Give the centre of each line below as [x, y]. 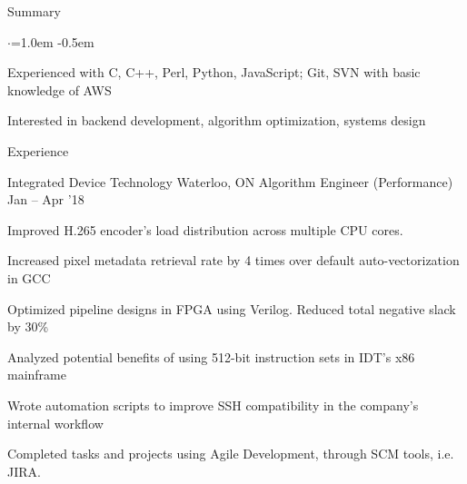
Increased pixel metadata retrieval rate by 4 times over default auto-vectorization [233, 260]
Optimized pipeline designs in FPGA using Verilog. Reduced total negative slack [232, 308]
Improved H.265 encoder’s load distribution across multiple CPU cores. [205, 229]
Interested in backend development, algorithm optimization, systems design [217, 120]
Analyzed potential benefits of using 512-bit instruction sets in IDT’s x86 [211, 356]
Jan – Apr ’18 [46, 199]
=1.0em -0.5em [52, 41]
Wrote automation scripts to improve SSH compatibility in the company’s [213, 405]
